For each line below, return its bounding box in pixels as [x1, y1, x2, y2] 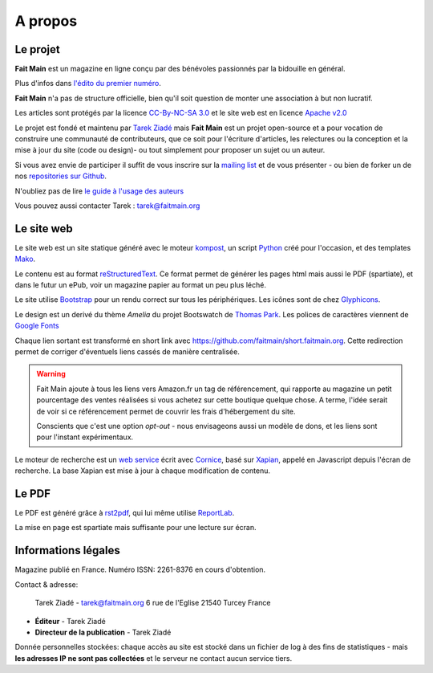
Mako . [14, 254, 36, 264]
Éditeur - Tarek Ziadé [34, 616, 106, 626]
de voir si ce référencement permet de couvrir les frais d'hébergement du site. [36, 406, 296, 416]
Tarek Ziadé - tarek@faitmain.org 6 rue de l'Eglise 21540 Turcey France [34, 598, 271, 608]
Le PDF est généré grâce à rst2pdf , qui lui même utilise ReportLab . [14, 508, 235, 518]
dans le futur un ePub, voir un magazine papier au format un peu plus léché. [14, 280, 266, 290]
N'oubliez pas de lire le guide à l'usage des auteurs [14, 186, 184, 196]
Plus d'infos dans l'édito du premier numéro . [14, 79, 162, 88]
